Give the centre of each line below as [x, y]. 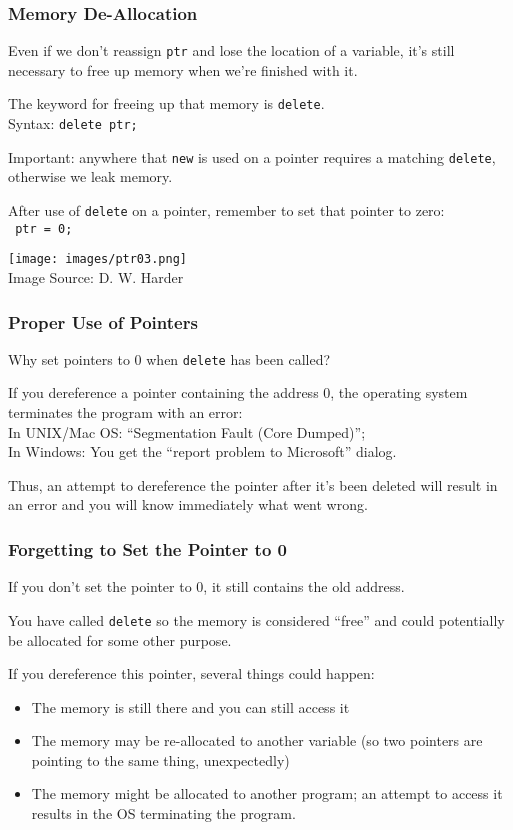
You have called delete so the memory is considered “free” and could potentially [256, 619]
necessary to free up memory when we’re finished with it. [183, 69]
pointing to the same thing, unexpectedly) [160, 759]
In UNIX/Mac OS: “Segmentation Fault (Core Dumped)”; [187, 431]
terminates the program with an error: [125, 412]
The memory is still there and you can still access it [190, 706]
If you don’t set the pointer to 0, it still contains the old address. [206, 586]
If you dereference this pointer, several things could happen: [191, 673]
